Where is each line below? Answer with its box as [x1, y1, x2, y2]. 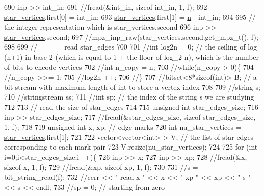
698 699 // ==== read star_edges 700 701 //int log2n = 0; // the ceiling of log [4, 41, 257, 52]
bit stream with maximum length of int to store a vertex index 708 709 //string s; [4, 81, 260, 92]
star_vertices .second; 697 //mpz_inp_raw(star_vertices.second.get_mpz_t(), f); [4, 31, 258, 42]
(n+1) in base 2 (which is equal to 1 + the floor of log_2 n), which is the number [4, 51, 259, 62]
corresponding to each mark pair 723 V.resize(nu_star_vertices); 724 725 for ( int [4, 141, 258, 152]
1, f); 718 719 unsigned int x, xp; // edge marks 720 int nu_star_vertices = [4, 121, 242, 132]
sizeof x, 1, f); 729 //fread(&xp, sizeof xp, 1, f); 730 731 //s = [4, 161, 198, 172]
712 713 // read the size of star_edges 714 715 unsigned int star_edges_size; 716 [4, 101, 258, 112]
